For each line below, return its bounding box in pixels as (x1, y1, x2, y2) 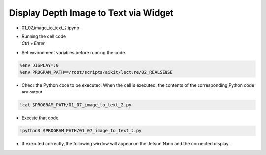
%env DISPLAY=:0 (19, 62, 59, 68)
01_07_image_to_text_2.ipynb (21, 25, 80, 31)
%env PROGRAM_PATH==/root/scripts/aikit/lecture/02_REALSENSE (19, 69, 173, 75)
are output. (21, 89, 44, 95)
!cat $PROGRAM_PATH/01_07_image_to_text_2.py (19, 102, 132, 108)
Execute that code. (21, 115, 60, 121)
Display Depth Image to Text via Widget (9, 7, 174, 18)
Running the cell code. (21, 33, 67, 39)
